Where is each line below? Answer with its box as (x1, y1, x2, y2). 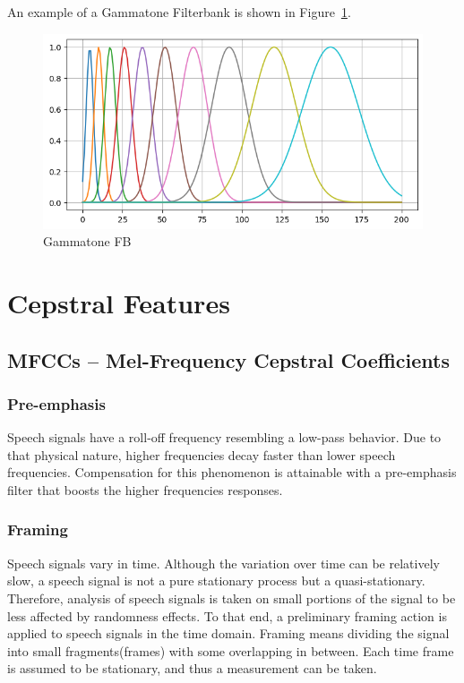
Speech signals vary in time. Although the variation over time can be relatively (7, 553, 440, 572)
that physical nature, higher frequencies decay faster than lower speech (7, 445, 396, 464)
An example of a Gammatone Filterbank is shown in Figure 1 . (7, 3, 351, 21)
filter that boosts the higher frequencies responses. (7, 480, 283, 499)
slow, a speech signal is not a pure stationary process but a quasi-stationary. (7, 571, 425, 590)
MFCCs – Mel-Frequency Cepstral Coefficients (7, 346, 451, 373)
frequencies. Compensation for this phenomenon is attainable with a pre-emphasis (7, 463, 457, 482)
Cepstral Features (7, 284, 230, 320)
